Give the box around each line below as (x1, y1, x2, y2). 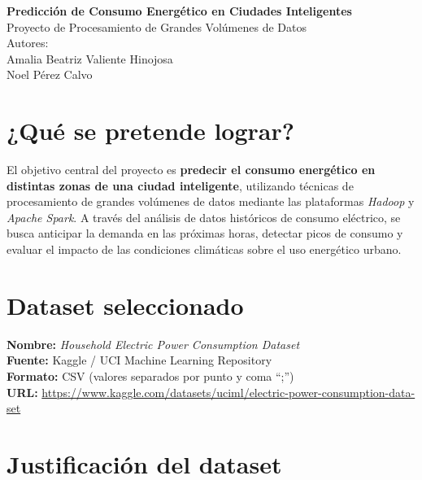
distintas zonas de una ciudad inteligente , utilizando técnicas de (7, 177, 354, 194)
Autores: (7, 34, 49, 51)
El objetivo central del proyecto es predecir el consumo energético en (7, 161, 376, 178)
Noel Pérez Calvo (7, 66, 93, 83)
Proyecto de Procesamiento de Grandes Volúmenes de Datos (7, 18, 307, 35)
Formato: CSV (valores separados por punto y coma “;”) (7, 367, 294, 384)
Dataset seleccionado (7, 288, 244, 321)
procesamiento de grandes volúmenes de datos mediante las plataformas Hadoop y (7, 193, 415, 210)
